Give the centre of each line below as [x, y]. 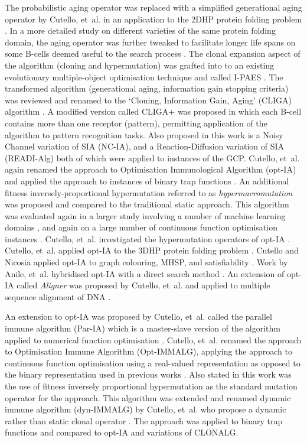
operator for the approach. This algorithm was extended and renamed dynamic [148, 397]
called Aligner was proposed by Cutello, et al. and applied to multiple [143, 285]
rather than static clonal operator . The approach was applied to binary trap [144, 420]
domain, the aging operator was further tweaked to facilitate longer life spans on [150, 42]
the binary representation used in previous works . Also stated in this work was [148, 374]
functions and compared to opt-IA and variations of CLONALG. [122, 432]
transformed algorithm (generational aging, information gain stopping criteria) [147, 88]
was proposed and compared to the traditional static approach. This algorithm [147, 204]
